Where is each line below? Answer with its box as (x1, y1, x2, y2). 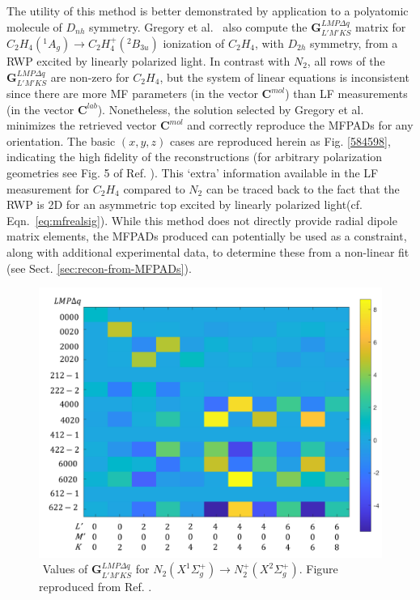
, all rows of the (307, 53, 385, 70)
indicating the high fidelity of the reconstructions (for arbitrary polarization (6, 148, 383, 165)
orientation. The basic (6, 132, 116, 149)
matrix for (354, 18, 406, 35)
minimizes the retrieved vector (6, 117, 157, 134)
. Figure (299, 560, 338, 577)
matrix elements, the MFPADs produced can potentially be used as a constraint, (6, 228, 407, 245)
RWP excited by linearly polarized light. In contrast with (6, 53, 291, 70)
